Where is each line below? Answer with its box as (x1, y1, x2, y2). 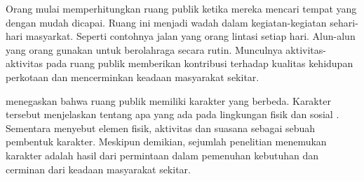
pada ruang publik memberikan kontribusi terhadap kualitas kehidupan (46, 56, 353, 71)
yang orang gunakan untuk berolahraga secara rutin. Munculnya (6, 42, 283, 57)
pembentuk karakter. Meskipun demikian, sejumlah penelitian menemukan (6, 134, 327, 149)
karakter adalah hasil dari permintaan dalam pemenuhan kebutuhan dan (6, 147, 318, 162)
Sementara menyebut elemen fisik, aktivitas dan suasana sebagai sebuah (6, 120, 316, 135)
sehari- (330, 15, 358, 29)
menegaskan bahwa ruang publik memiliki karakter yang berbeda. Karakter (6, 93, 331, 108)
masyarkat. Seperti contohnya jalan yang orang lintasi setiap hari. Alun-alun (25, 29, 356, 43)
